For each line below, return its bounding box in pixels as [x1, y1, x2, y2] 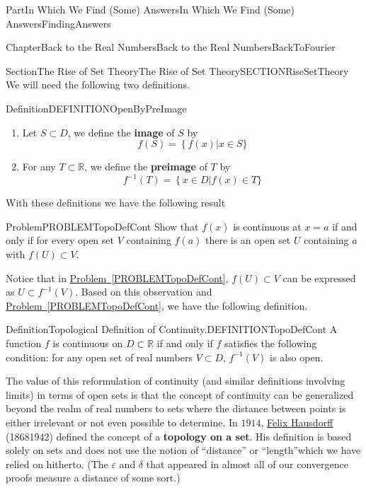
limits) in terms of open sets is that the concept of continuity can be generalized [6, 387, 354, 402]
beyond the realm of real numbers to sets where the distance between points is [6, 401, 346, 416]
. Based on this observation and [75, 284, 212, 299]
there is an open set [205, 233, 291, 247]
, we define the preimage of [84, 159, 207, 174]
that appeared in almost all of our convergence [146, 456, 348, 471]
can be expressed [282, 270, 356, 285]
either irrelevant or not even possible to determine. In [6, 414, 238, 429]
